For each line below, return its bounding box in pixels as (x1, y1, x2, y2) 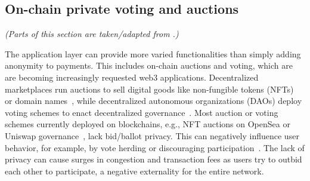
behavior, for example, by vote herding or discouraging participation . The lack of (5, 141, 305, 154)
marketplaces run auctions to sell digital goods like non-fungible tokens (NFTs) (5, 82, 294, 95)
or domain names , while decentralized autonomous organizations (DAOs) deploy (5, 94, 302, 107)
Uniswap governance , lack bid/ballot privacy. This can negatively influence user (5, 129, 299, 142)
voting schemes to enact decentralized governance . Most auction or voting (5, 106, 278, 118)
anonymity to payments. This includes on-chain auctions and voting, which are (5, 59, 293, 72)
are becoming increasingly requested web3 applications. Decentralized (5, 70, 259, 83)
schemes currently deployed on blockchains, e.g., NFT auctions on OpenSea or (5, 118, 290, 130)
